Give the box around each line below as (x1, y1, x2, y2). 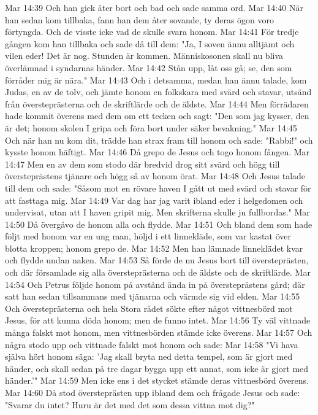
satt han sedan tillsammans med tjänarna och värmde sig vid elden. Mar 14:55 (5, 290, 300, 303)
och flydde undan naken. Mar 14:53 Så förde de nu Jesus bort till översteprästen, (5, 254, 309, 266)
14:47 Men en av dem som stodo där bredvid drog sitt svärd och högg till (5, 157, 280, 170)
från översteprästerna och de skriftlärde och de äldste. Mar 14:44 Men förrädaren (5, 97, 309, 110)
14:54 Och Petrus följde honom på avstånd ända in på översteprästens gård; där (5, 277, 305, 290)
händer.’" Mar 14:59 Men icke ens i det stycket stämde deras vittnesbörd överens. (5, 374, 309, 387)
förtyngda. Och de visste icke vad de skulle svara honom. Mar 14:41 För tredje (5, 25, 299, 38)
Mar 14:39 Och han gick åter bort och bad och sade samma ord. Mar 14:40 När (5, 1, 303, 14)
